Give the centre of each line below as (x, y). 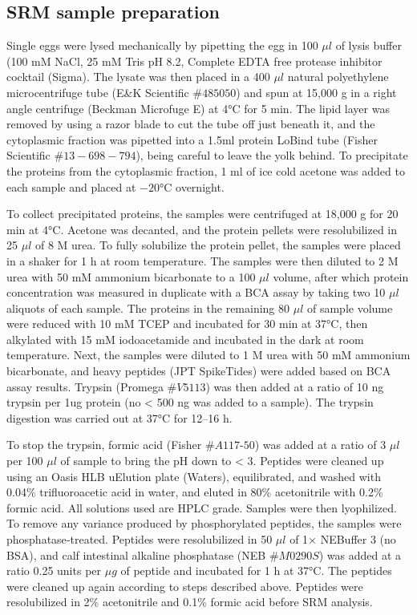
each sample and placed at (71, 186)
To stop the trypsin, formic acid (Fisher (104, 445)
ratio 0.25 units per (54, 570)
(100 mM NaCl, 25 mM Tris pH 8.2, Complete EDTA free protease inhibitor (194, 61)
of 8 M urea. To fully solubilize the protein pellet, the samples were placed (218, 245)
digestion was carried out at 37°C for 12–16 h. (119, 417)
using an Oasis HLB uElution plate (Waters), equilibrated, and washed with (194, 476)
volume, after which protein (341, 276)
